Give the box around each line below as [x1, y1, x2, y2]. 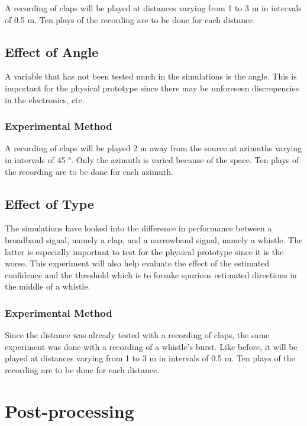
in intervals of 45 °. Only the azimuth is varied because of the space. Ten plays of [5, 153, 299, 166]
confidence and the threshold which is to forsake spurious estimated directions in [5, 268, 297, 281]
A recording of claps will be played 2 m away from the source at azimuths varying [5, 142, 302, 154]
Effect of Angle [5, 42, 99, 61]
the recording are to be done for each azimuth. [5, 165, 173, 177]
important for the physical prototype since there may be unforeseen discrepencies [5, 81, 299, 94]
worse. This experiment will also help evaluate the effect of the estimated [5, 257, 270, 269]
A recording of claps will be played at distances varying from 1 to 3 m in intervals [5, 2, 302, 14]
